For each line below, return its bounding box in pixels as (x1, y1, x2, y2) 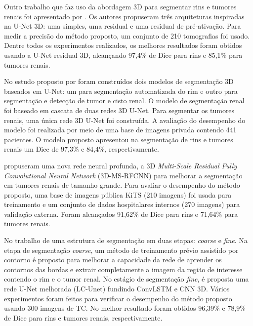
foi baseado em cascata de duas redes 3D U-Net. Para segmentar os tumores (4, 105, 235, 115)
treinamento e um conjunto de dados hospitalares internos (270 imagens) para (4, 199, 240, 209)
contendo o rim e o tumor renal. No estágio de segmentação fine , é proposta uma (4, 274, 249, 284)
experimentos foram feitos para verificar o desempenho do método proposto (4, 293, 232, 303)
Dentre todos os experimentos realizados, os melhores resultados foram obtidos (4, 40, 242, 50)
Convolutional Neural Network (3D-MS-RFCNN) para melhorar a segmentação (4, 170, 243, 180)
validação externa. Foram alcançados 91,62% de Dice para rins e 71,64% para (4, 208, 238, 219)
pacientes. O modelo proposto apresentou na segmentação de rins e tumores (4, 134, 233, 144)
